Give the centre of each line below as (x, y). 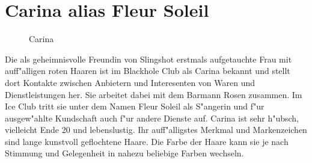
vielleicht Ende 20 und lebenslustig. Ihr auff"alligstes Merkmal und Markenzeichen (156, 130)
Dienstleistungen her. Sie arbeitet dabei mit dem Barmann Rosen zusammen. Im (154, 94)
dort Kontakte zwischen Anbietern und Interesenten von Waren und (130, 82)
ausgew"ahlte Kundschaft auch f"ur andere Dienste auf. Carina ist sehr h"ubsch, (152, 118)
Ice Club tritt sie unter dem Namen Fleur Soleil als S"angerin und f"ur (135, 106)
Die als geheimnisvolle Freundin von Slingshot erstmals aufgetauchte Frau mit (148, 59)
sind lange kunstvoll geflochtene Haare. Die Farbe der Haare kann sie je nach (147, 141)
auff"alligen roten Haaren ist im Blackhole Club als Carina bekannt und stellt (148, 71)
